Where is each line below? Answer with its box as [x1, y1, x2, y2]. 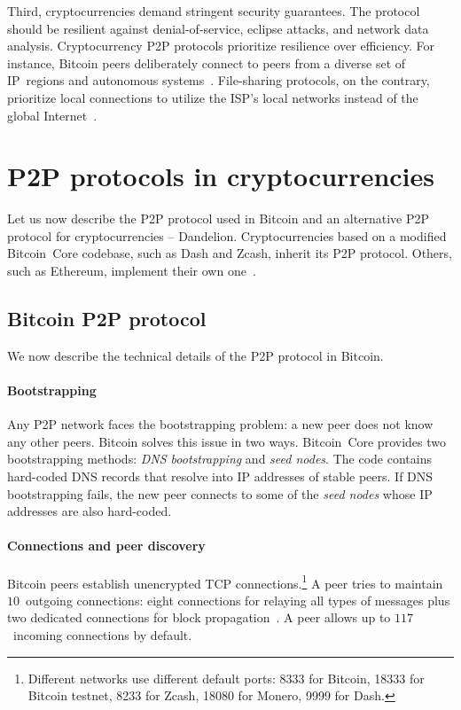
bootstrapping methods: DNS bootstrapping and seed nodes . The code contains [7, 449, 432, 468]
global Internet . [7, 105, 98, 124]
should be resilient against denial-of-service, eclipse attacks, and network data [7, 19, 429, 37]
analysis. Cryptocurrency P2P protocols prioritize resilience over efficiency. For [7, 36, 434, 55]
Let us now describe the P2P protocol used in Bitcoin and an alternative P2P [7, 209, 429, 228]
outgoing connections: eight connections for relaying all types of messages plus [25, 590, 450, 609]
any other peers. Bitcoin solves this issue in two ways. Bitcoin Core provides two [7, 432, 446, 450]
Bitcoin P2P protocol [7, 305, 207, 332]
